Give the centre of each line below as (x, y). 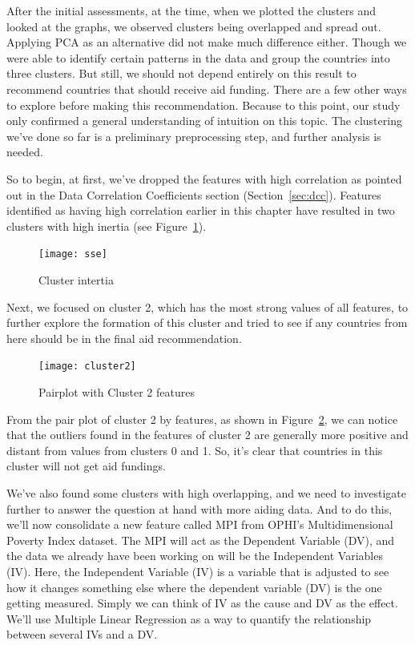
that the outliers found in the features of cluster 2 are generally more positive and (207, 435)
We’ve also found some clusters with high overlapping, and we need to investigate (206, 492)
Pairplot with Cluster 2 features (117, 392)
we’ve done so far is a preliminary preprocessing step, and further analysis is (194, 136)
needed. (25, 152)
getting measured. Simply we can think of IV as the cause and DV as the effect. (202, 603)
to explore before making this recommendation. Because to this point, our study (203, 105)
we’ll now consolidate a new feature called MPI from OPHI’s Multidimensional (200, 524)
